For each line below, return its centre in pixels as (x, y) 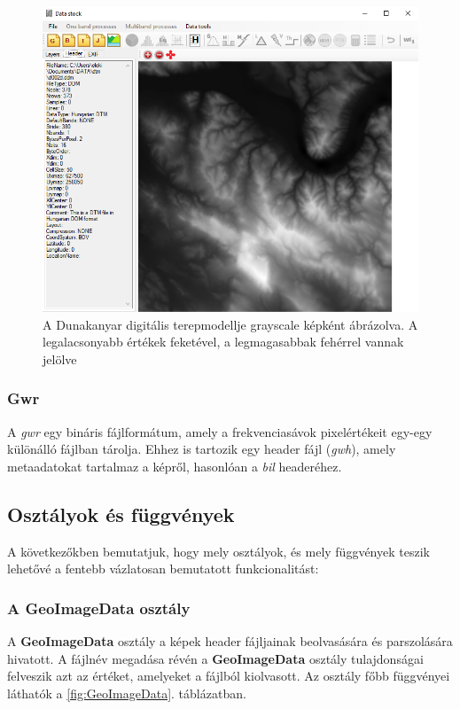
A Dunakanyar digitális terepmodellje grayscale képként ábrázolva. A (230, 324)
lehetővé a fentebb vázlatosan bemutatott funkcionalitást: (163, 569)
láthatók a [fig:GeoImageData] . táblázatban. (127, 693)
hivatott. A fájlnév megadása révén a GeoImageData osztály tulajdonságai (215, 658)
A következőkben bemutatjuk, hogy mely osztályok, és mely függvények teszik (218, 551)
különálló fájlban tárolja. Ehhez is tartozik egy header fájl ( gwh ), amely (202, 449)
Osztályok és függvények (121, 514)
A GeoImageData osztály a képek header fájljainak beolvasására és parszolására (230, 640)
